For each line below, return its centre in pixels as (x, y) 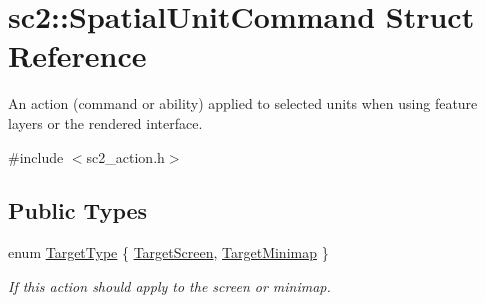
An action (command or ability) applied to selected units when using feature (243, 103)
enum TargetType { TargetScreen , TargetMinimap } (168, 252)
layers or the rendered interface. (105, 122)
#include (36, 156)
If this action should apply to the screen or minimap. (169, 285)
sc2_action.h (125, 156)
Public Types (78, 210)
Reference (77, 55)
